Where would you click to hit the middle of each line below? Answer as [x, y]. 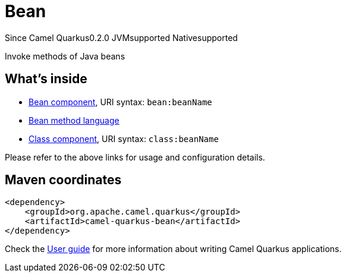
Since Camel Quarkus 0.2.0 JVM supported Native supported [121, 37]
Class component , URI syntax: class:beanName [124, 138]
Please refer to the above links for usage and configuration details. [135, 157]
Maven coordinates [63, 180]
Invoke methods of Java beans [65, 56]
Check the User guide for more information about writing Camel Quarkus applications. [173, 249]
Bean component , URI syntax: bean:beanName [120, 102]
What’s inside [46, 79]
